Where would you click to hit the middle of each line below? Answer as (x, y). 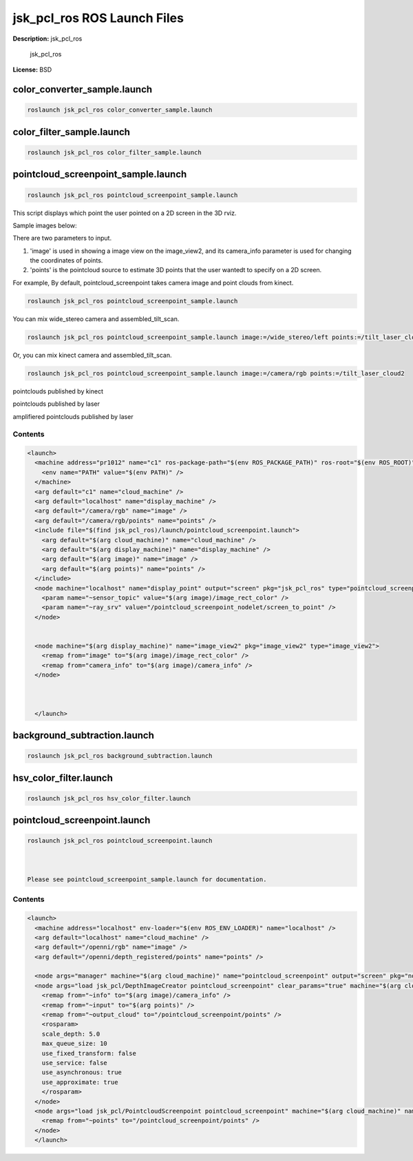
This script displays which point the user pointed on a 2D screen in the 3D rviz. (125, 213)
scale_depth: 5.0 (71, 1034)
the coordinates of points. (66, 260)
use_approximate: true (80, 1082)
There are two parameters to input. (62, 238)
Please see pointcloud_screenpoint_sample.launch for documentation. (147, 879)
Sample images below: (45, 225)
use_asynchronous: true (82, 1072)
